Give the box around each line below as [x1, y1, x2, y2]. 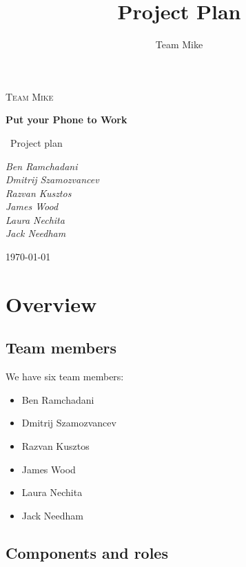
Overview [6, 289, 97, 318]
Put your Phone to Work [6, 112, 127, 127]
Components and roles [6, 542, 168, 563]
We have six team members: [6, 369, 124, 384]
